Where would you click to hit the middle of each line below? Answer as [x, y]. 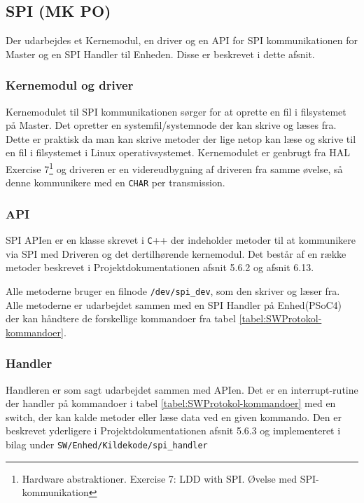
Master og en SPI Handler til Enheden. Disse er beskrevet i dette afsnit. [160, 54]
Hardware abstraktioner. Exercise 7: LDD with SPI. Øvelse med [160, 478]
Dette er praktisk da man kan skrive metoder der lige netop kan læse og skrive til [181, 138]
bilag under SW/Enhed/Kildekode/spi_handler [107, 444]
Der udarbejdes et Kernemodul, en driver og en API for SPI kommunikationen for [182, 40]
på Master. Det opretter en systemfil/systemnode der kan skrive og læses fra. [171, 125]
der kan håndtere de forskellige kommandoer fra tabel [121, 318]
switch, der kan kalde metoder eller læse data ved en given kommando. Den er [174, 416]
